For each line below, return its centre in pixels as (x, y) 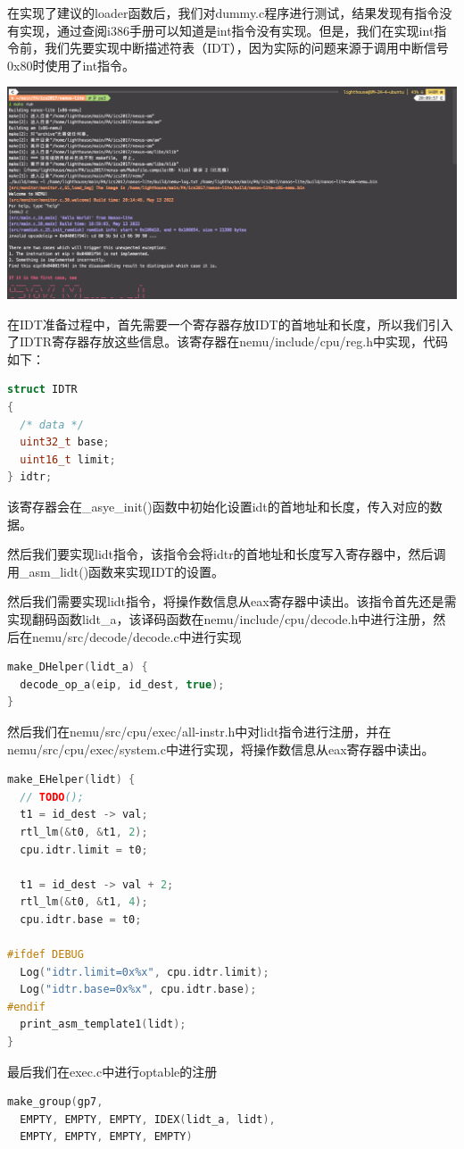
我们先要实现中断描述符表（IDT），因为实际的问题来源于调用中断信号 (246, 48)
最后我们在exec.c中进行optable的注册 (112, 1071)
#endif (26, 1007)
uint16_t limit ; (68, 459)
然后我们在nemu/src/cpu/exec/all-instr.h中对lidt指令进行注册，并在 (199, 731)
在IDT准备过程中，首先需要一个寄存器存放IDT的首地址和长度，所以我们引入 (230, 324)
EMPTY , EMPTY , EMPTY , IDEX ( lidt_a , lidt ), (148, 1119)
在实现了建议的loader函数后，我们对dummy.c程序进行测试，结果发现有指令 (224, 12)
